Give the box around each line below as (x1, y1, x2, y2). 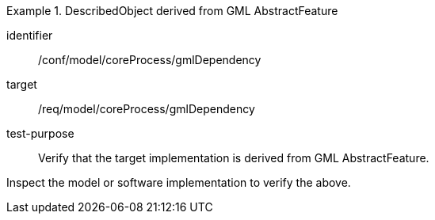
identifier (6, 28, 53, 42)
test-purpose (6, 127, 74, 140)
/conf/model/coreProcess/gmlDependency (38, 53, 261, 66)
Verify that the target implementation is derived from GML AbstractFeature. (38, 151, 429, 165)
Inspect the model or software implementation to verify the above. (6, 176, 351, 189)
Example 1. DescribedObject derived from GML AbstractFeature (6, 4, 338, 17)
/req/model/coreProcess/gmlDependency (38, 102, 255, 116)
